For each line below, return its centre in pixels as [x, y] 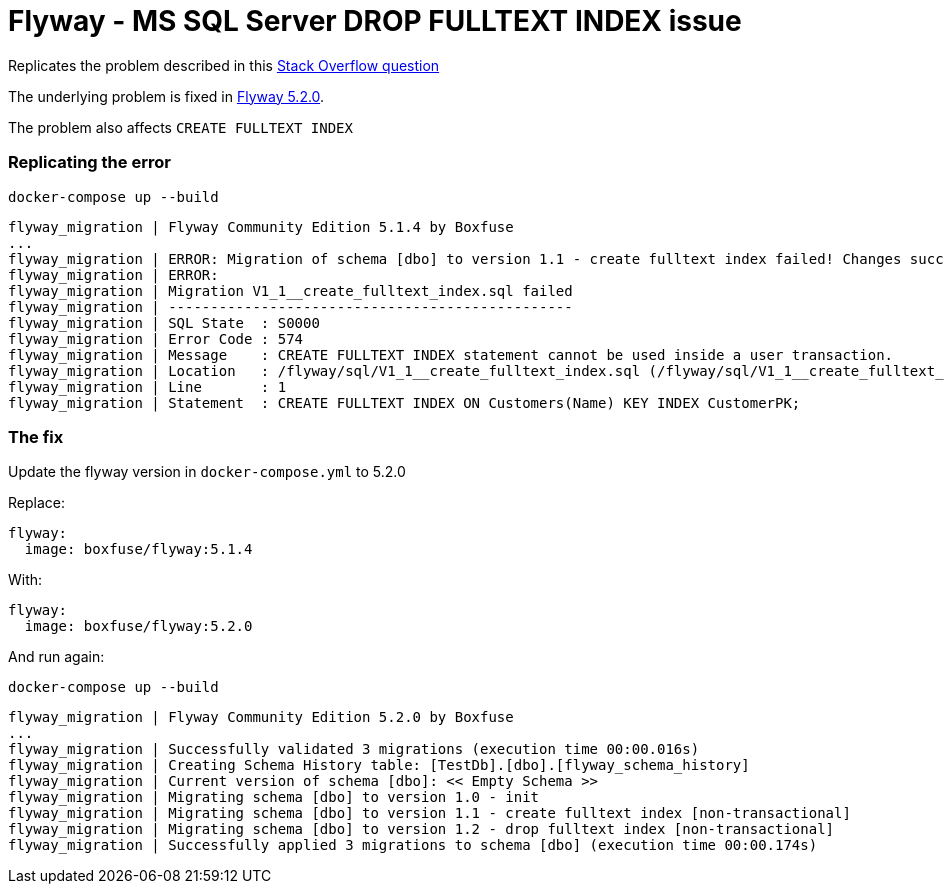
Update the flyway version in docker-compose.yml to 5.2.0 [207, 472]
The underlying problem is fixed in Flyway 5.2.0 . [166, 96]
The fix [36, 436]
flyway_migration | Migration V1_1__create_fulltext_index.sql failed [290, 290]
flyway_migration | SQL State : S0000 [164, 322]
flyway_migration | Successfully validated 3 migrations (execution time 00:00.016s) [354, 749]
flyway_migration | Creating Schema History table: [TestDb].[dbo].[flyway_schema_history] [379, 765]
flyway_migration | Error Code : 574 [156, 338]
